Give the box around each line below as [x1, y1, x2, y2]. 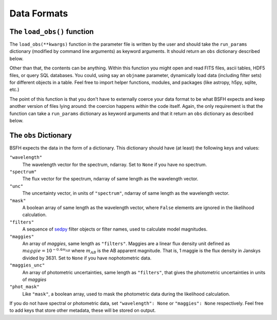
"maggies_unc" [9, 262, 45, 268]
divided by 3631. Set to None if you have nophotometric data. [22, 255, 152, 261]
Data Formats [9, 8, 68, 19]
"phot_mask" [9, 284, 39, 290]
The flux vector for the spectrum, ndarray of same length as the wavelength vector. [22, 176, 199, 182]
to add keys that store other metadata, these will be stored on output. [9, 307, 156, 313]
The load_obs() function [9, 27, 94, 36]
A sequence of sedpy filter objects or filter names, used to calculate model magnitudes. [22, 226, 208, 232]
